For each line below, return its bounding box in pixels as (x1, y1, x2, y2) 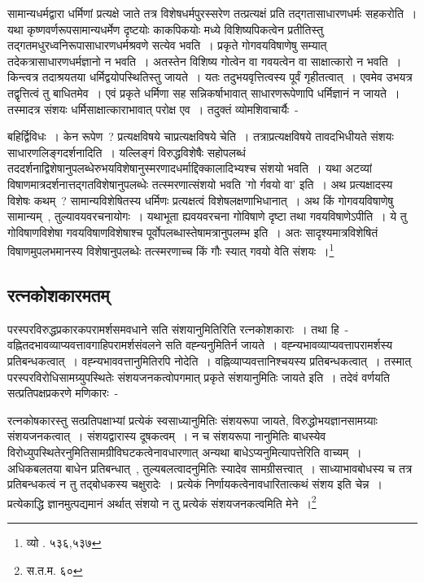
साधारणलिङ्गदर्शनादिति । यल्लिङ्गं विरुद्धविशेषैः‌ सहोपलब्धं (7, 143, 246, 160)
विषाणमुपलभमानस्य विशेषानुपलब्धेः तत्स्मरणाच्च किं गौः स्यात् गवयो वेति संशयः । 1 (7, 240, 334, 259)
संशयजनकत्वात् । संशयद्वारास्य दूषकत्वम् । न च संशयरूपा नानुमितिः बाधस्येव (7, 427, 326, 445)
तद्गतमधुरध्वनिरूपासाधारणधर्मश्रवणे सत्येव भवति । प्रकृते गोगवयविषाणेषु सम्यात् (7, 37, 327, 54)
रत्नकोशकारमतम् (7, 282, 110, 307)
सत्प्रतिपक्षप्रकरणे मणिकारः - (7, 384, 119, 401)
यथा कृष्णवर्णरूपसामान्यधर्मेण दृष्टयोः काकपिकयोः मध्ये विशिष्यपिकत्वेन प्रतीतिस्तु (7, 20, 324, 37)
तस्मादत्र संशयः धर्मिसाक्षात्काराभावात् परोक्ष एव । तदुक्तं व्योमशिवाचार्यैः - (7, 100, 299, 117)
